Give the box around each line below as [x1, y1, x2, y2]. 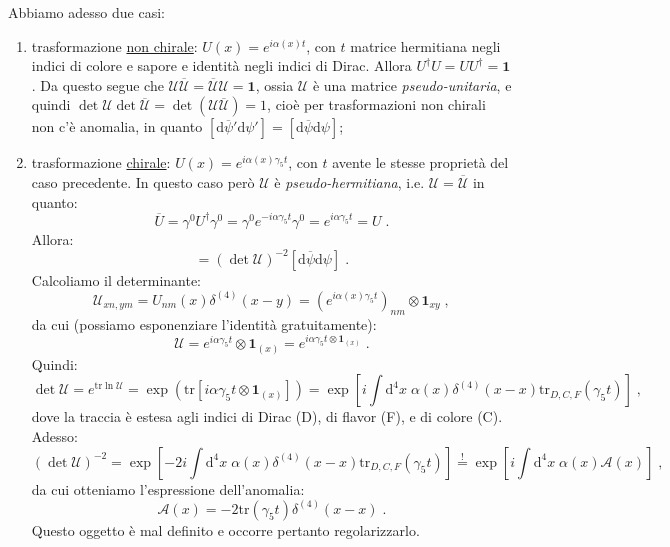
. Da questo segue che [31, 74, 164, 95]
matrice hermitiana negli [350, 35, 501, 56]
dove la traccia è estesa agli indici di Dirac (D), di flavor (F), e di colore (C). [31, 406, 503, 427]
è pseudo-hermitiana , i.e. [274, 171, 425, 192]
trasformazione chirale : [31, 152, 171, 173]
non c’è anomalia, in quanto [31, 116, 203, 137]
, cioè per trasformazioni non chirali [267, 94, 486, 115]
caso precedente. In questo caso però [31, 171, 255, 192]
